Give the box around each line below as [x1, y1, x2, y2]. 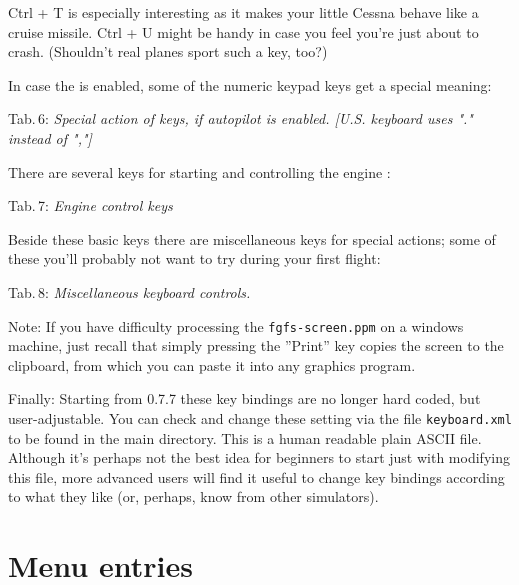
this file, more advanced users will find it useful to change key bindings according [8, 466, 505, 487]
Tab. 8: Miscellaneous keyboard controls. [8, 281, 251, 302]
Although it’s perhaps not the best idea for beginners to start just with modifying [8, 447, 510, 468]
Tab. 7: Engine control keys [8, 195, 173, 216]
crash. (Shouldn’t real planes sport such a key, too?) [8, 41, 328, 62]
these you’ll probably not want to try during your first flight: [8, 248, 381, 269]
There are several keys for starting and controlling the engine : [8, 161, 391, 182]
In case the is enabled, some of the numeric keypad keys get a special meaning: [8, 74, 492, 95]
